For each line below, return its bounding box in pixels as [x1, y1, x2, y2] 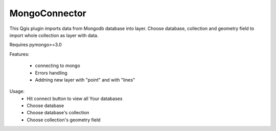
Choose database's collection [27, 110, 89, 116]
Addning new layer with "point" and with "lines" [35, 77, 135, 83]
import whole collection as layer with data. [9, 32, 99, 38]
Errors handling [35, 70, 67, 76]
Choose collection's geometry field [27, 117, 101, 123]
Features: [9, 51, 30, 57]
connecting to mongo [35, 62, 80, 69]
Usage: [9, 88, 25, 94]
